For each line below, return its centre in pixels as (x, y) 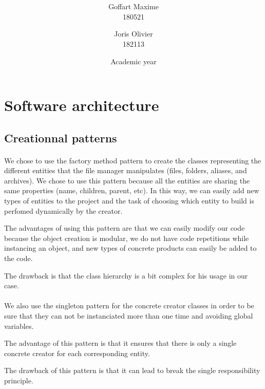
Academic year (134, 61)
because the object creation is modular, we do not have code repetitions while (127, 238)
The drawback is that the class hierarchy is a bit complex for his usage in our (126, 275)
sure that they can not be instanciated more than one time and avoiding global (129, 315)
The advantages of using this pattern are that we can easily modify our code (125, 228)
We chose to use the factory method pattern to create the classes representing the (133, 160)
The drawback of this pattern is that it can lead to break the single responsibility (132, 370)
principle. (19, 380)
